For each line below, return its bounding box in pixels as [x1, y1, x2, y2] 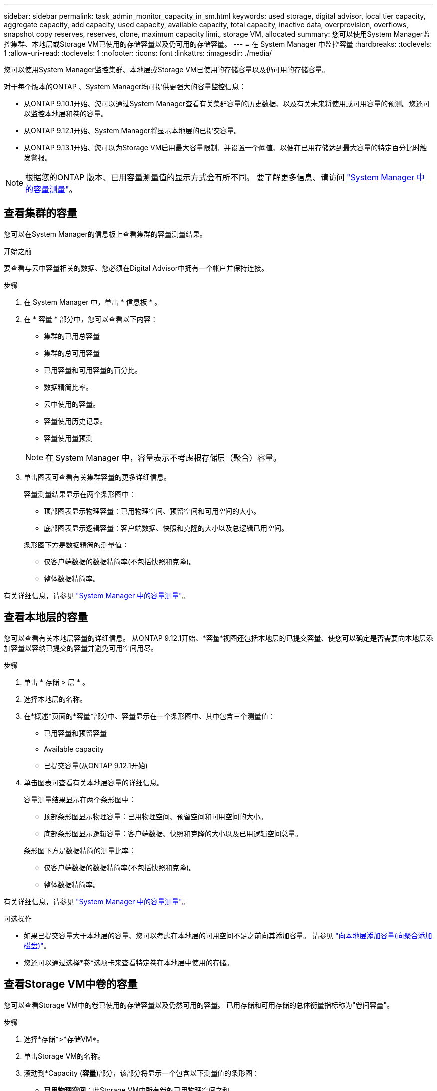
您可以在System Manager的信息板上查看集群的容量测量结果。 [4, 229, 207, 238]
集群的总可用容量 [44, 348, 100, 357]
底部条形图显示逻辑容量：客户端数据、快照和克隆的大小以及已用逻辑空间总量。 [44, 829, 302, 838]
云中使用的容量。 [44, 399, 100, 408]
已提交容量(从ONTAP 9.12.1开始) [44, 761, 148, 770]
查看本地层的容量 [4, 611, 88, 624]
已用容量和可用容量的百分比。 [44, 365, 142, 374]
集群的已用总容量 [44, 331, 100, 340]
